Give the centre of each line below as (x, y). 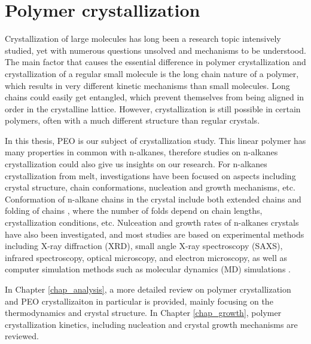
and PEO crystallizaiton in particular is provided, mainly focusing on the (139, 301)
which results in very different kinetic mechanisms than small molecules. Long (147, 85)
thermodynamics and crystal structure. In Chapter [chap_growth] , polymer (143, 313)
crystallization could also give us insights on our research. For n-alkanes (136, 164)
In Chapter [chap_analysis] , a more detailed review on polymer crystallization (148, 289)
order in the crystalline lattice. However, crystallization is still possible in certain (153, 108)
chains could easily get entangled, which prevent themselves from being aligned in (155, 97)
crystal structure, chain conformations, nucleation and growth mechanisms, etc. (150, 187)
